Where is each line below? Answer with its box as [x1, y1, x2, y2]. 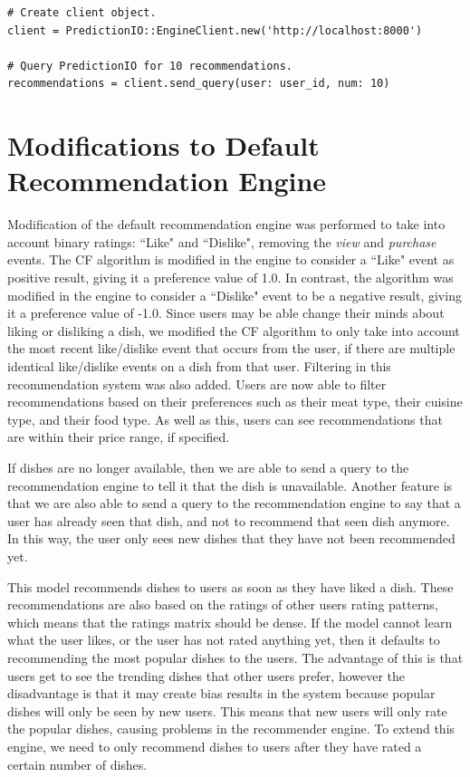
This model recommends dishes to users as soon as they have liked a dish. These [7, 577, 454, 596]
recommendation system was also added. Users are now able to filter [7, 374, 387, 393]
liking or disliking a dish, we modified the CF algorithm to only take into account [7, 321, 460, 340]
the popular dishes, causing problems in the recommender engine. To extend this [7, 719, 456, 738]
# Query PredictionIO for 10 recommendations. [7, 59, 293, 72]
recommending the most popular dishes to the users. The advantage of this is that [7, 647, 464, 667]
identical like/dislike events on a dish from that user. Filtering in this [7, 357, 391, 376]
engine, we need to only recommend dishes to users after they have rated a [7, 736, 422, 755]
